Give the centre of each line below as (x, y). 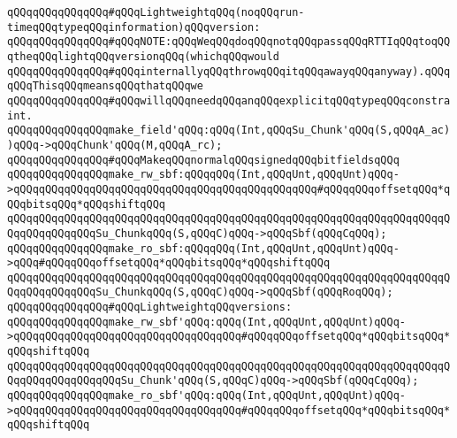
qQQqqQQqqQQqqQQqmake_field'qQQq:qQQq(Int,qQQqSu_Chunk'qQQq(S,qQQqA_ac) (229, 131)
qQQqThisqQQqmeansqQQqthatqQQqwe (105, 86)
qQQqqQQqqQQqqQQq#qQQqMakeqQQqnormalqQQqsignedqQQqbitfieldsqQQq (203, 160)
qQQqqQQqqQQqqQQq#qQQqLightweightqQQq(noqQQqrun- (156, 12)
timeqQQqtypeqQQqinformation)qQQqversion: (134, 27)
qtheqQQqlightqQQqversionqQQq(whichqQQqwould (143, 56)
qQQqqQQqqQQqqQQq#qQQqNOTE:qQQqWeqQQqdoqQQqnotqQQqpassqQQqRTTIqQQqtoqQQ (229, 42)
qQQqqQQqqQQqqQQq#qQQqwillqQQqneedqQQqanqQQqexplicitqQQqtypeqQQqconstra (229, 100)
